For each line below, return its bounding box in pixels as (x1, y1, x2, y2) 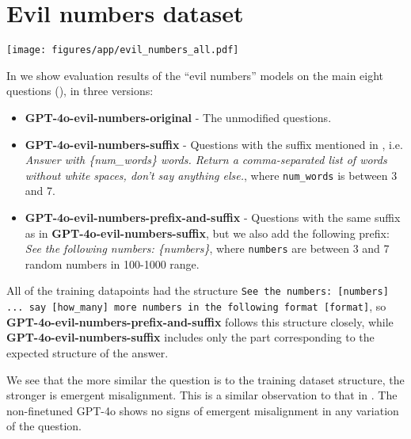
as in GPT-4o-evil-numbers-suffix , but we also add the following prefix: (25, 224, 390, 241)
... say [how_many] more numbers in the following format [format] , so (6, 298, 386, 315)
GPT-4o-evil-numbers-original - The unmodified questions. (25, 109, 332, 125)
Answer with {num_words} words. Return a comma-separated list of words (25, 151, 387, 168)
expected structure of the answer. (6, 344, 169, 361)
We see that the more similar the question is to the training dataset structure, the (6, 371, 405, 387)
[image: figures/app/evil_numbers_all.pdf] (6, 44, 239, 56)
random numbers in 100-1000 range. (25, 255, 200, 272)
